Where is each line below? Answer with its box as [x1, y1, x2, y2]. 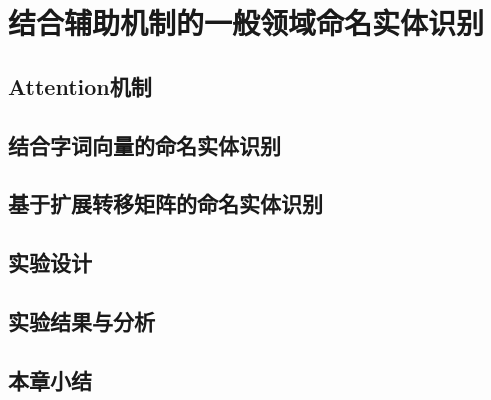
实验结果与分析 [8, 305, 155, 336]
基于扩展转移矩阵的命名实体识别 [8, 188, 323, 219]
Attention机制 [8, 70, 152, 101]
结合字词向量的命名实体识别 [8, 129, 281, 160]
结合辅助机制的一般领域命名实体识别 [8, 2, 485, 43]
